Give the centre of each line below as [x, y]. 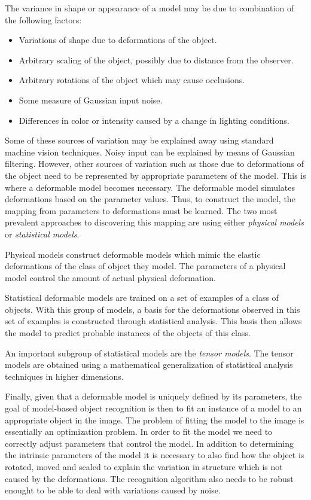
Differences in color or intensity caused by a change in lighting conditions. [154, 120]
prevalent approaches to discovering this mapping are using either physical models [154, 222]
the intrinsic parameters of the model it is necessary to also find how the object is [155, 455]
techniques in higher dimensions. [64, 376]
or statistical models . [42, 234]
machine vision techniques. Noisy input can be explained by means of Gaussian [150, 152]
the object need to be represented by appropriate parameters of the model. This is [155, 175]
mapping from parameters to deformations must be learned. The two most [141, 210]
